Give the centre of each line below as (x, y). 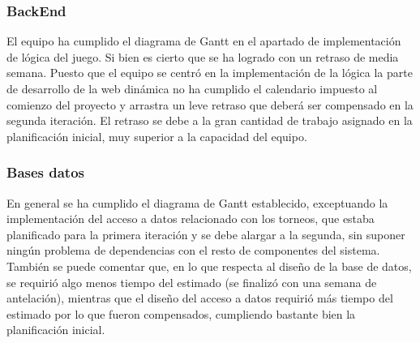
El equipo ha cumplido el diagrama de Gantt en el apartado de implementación (204, 41)
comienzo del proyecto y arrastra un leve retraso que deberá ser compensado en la (210, 104)
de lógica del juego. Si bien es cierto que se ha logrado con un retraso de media (203, 56)
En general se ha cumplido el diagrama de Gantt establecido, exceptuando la (197, 202)
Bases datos (46, 172)
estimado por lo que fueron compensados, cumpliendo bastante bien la (181, 313)
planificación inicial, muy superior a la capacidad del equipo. (157, 136)
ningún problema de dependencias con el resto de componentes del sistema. (193, 250)
